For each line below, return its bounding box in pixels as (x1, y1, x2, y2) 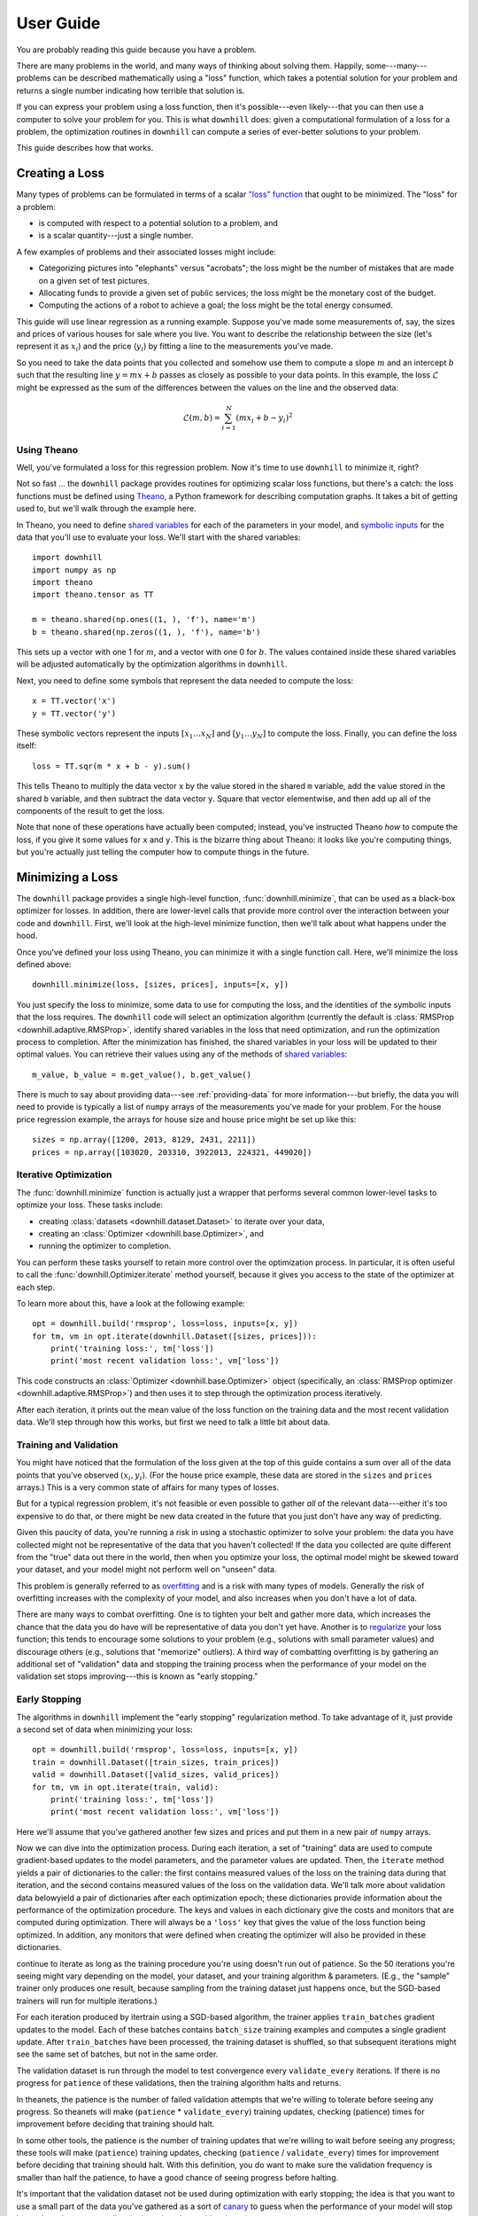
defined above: (16, 958, 72, 970)
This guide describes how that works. (16, 143, 154, 153)
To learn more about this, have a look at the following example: (16, 1298, 245, 1308)
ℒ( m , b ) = (182, 412, 221, 423)
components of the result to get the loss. (16, 805, 166, 815)
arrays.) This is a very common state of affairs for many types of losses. (16, 1481, 279, 1493)
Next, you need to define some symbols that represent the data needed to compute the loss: (16, 675, 354, 686)
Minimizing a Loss (16, 870, 119, 885)
